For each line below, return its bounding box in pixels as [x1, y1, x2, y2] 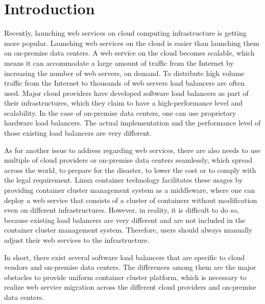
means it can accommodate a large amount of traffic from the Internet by [4, 57, 234, 68]
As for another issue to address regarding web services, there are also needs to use [4, 144, 260, 155]
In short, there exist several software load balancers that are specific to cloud [4, 251, 245, 262]
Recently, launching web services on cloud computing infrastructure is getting [4, 28, 247, 38]
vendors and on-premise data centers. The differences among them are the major [4, 262, 256, 272]
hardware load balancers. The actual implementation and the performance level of [4, 117, 261, 128]
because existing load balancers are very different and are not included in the [4, 214, 246, 225]
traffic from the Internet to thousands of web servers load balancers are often [4, 78, 245, 88]
